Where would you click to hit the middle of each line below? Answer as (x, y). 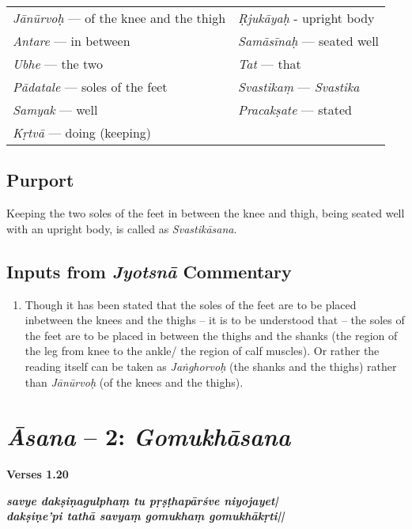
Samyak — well (55, 110)
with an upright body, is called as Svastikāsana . (122, 228)
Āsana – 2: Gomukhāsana (149, 436)
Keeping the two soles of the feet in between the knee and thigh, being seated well (206, 213)
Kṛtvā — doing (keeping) (82, 132)
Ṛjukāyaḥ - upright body (306, 18)
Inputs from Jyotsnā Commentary (149, 271)
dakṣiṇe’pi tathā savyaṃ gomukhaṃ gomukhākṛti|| (146, 516)
